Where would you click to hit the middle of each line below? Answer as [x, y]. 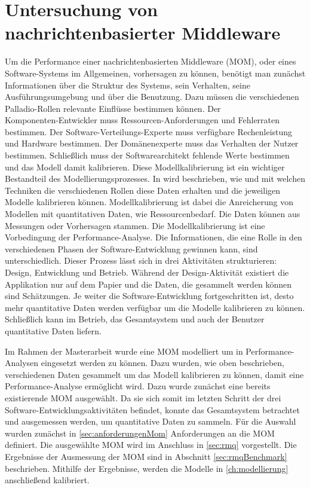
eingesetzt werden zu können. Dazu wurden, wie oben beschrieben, [162, 363]
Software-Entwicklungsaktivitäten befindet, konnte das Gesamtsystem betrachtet [152, 409]
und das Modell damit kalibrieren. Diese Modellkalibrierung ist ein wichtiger [145, 167]
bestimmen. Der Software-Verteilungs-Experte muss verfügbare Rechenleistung [149, 131]
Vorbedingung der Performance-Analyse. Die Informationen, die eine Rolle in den [154, 237]
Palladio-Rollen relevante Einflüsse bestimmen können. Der [113, 108]
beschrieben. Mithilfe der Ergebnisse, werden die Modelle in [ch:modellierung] [147, 468]
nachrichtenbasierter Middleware [143, 33]
